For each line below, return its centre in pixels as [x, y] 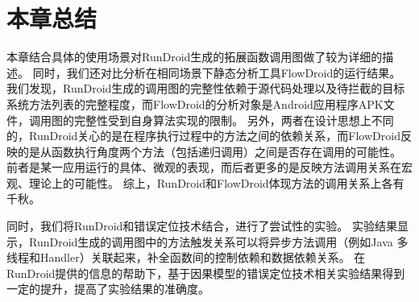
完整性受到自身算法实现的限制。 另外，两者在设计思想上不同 [234, 120]
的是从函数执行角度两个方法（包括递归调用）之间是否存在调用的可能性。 [209, 151]
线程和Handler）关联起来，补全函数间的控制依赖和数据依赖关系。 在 [186, 257]
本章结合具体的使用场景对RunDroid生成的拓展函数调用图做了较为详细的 [195, 57]
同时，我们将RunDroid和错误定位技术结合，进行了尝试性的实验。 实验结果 [202, 226]
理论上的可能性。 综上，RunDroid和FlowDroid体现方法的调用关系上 [205, 182]
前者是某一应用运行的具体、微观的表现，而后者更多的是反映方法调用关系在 [204, 167]
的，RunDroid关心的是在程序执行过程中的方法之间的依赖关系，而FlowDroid [203, 136]
